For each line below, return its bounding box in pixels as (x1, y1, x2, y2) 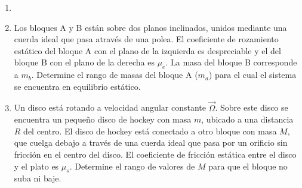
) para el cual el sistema (208, 68, 297, 81)
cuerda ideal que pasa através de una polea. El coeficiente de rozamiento (14, 33, 279, 45)
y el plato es (14, 159, 59, 172)
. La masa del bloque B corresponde (165, 56, 297, 68)
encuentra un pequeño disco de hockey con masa (14, 113, 192, 126)
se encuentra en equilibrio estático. (14, 80, 141, 92)
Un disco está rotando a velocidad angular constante (14, 101, 206, 114)
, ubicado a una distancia (201, 113, 294, 126)
